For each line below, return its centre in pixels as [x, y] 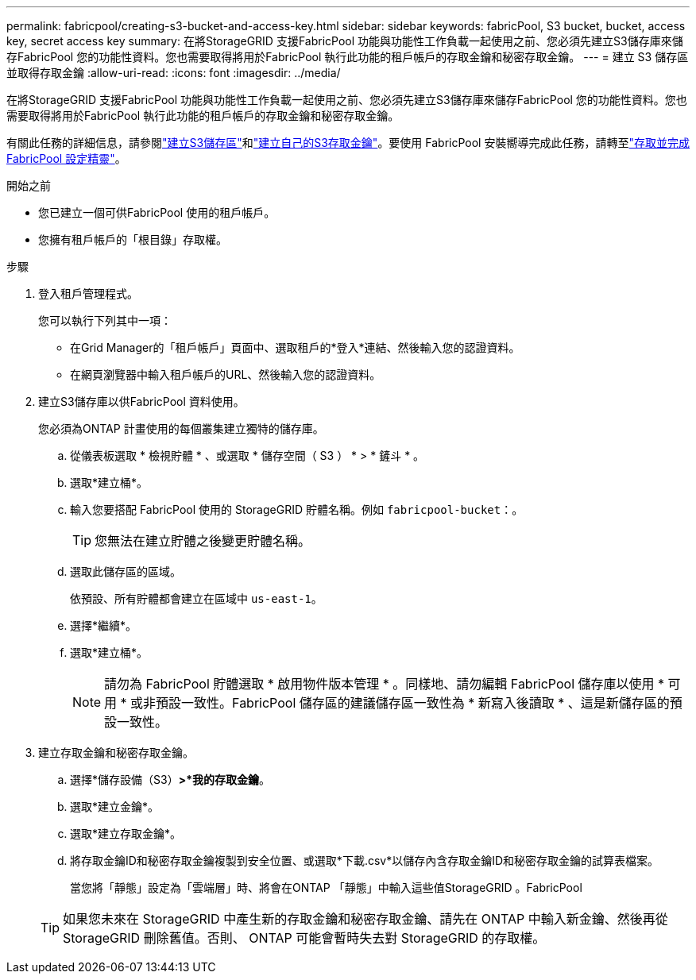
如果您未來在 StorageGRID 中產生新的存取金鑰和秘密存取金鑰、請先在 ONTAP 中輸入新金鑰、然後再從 [365, 919]
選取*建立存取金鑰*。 [126, 833]
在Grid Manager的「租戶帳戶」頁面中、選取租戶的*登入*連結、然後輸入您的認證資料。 [295, 347]
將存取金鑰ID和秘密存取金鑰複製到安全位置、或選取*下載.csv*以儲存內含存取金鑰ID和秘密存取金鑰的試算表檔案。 [365, 860]
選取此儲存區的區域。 [126, 571]
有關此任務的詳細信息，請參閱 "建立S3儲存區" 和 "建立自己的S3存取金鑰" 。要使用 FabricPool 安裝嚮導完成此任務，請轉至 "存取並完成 [348, 143]
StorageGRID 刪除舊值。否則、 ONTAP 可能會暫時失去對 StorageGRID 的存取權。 [304, 938]
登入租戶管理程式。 [88, 293]
